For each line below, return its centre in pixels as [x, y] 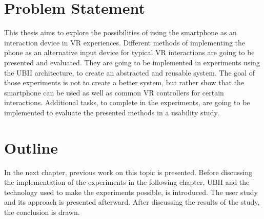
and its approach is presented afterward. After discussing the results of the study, [132, 202]
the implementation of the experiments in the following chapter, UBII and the [127, 182]
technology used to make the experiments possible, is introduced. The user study [131, 192]
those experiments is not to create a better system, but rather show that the [124, 82]
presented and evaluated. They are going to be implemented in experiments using [132, 62]
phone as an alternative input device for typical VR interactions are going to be [129, 52]
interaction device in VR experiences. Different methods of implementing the [125, 42]
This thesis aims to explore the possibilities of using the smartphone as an [120, 32]
